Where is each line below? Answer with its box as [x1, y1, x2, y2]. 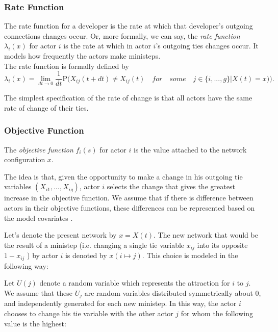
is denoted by [65, 250, 107, 261]
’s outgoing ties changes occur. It [156, 40, 259, 51]
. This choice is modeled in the [142, 250, 238, 261]
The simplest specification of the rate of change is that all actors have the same [4, 92, 252, 103]
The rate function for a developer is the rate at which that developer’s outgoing [4, 20, 253, 31]
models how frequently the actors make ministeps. [4, 50, 161, 61]
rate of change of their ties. [4, 102, 89, 113]
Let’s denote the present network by [4, 229, 117, 240]
